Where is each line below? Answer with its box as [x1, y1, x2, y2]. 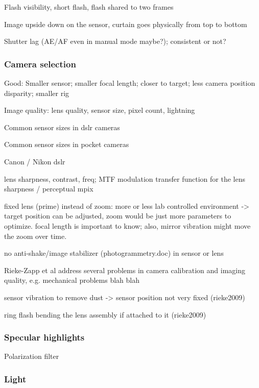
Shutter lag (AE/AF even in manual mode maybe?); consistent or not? [4, 36, 226, 46]
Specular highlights [4, 331, 85, 344]
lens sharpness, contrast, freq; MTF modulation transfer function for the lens [4, 173, 245, 184]
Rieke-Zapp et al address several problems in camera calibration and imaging [4, 264, 246, 275]
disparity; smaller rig [4, 87, 69, 98]
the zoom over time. [4, 230, 67, 241]
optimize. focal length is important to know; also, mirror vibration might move [4, 220, 251, 231]
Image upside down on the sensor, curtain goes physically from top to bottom [4, 18, 247, 29]
